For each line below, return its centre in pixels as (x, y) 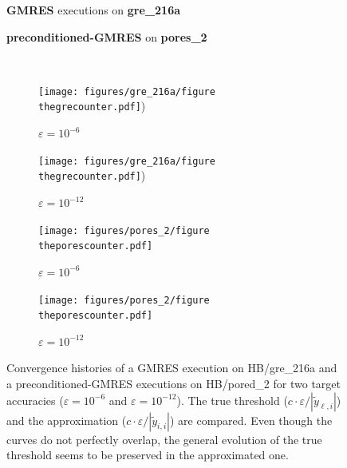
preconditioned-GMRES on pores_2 (107, 36)
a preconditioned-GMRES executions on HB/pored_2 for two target (173, 383)
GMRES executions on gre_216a (94, 10)
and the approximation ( (67, 420)
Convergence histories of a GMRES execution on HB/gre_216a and (172, 368)
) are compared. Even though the (251, 420)
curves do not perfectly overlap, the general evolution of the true (164, 439)
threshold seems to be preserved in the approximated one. (148, 455)
